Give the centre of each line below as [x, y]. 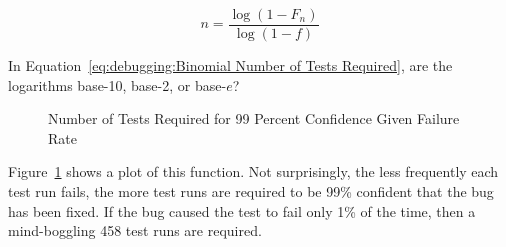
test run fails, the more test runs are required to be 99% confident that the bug [251, 191]
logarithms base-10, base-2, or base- [117, 84]
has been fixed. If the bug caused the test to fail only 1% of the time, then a [242, 210]
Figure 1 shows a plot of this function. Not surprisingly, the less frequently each [253, 171]
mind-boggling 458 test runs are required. [135, 230]
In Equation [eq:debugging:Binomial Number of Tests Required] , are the [230, 65]
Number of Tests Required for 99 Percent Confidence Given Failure [254, 118]
